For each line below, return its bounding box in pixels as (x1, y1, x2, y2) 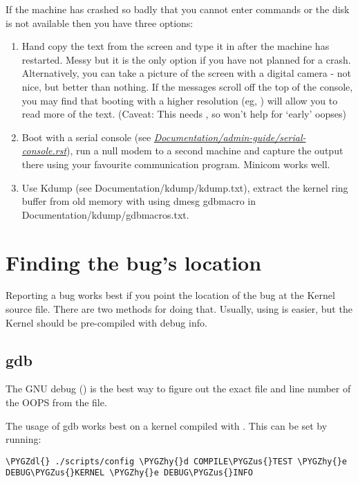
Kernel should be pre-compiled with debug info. (6, 315, 207, 329)
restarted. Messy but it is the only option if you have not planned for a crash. (21, 52, 351, 66)
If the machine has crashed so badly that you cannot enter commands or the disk (6, 2, 350, 16)
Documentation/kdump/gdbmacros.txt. (21, 207, 189, 221)
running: (6, 432, 41, 446)
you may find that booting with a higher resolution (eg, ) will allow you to (21, 93, 338, 107)
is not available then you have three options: (6, 15, 194, 30)
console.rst (21, 143, 67, 158)
